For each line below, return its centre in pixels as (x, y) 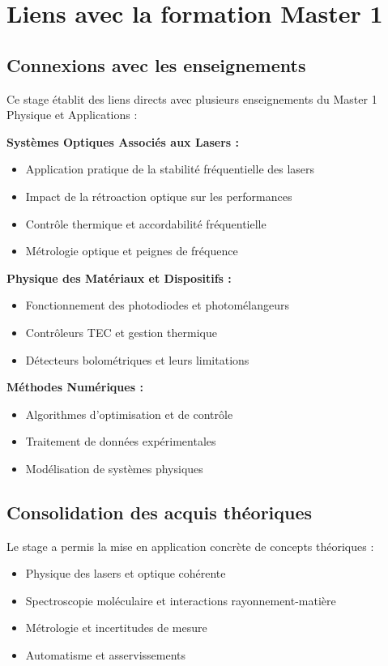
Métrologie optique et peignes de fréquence (132, 251)
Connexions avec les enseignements (156, 64)
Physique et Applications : (72, 115)
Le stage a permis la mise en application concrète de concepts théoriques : (190, 546)
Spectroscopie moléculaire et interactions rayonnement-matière (181, 600)
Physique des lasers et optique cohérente (126, 573)
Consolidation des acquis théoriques (160, 512)
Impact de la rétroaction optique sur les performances (159, 196)
